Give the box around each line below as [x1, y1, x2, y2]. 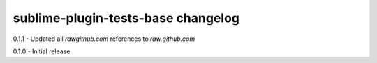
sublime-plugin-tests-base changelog [13, 10, 240, 26]
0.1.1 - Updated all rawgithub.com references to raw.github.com [13, 35, 195, 43]
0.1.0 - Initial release [13, 47, 71, 55]
